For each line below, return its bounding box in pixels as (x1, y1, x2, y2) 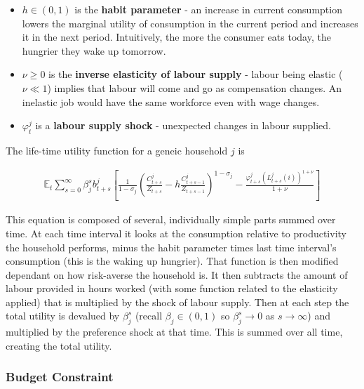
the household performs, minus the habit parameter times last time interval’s (6, 239, 337, 254)
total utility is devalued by (6, 308, 120, 323)
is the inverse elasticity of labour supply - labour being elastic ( (48, 67, 343, 81)
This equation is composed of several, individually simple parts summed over (6, 212, 336, 227)
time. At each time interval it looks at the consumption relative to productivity (6, 225, 346, 240)
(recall (135, 308, 163, 323)
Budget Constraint (6, 368, 114, 385)
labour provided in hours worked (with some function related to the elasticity (6, 281, 338, 296)
